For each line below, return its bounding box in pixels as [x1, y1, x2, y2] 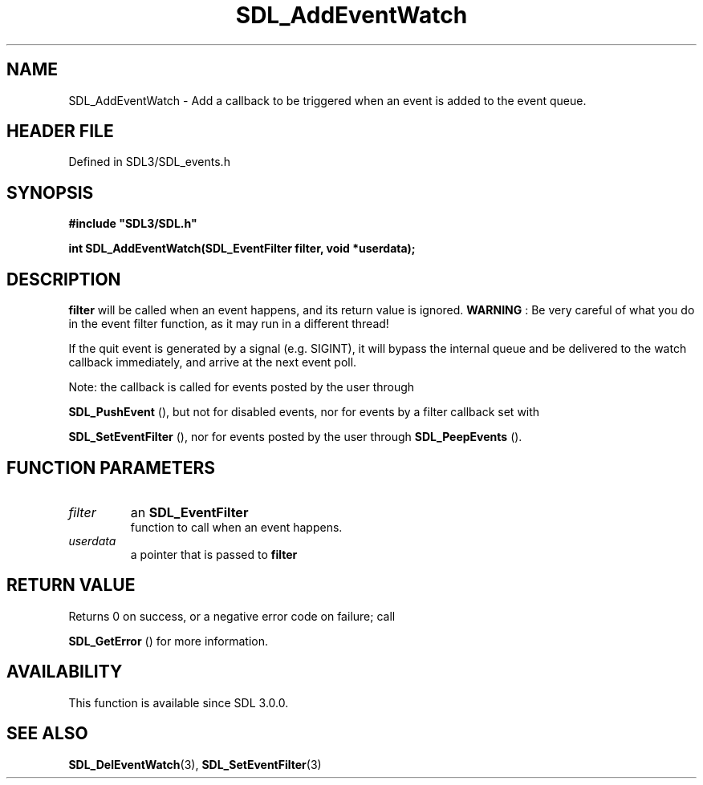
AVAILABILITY [6, 662, 123, 682]
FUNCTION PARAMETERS [6, 457, 215, 478]
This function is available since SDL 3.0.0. [68, 695, 289, 710]
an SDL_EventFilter [130, 504, 249, 520]
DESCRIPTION [6, 269, 121, 289]
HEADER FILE [6, 121, 114, 142]
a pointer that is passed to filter [130, 547, 298, 561]
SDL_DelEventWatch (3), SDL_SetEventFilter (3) [68, 757, 322, 771]
